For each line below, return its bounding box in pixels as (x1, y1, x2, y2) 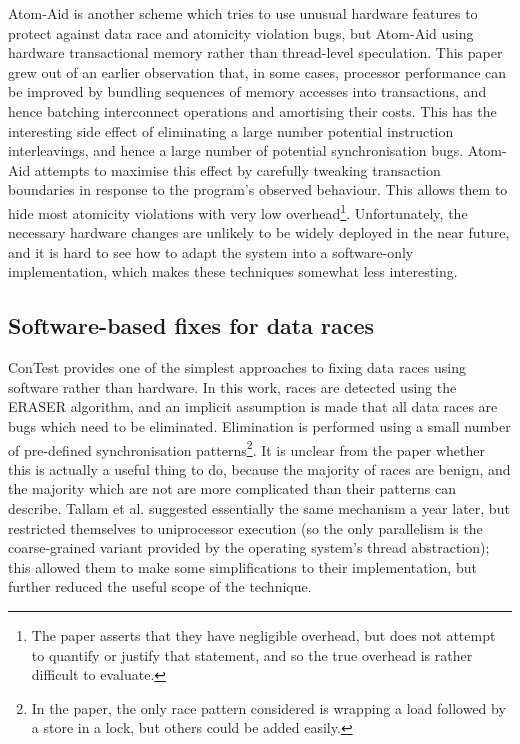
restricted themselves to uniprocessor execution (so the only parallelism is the (8, 517, 483, 538)
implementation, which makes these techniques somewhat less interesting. (8, 261, 458, 282)
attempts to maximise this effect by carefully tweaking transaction (34, 159, 441, 180)
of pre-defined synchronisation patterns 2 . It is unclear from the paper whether (8, 436, 486, 460)
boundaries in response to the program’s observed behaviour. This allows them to (8, 179, 508, 200)
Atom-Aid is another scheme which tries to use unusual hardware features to (8, 3, 478, 23)
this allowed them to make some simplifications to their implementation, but (8, 556, 477, 577)
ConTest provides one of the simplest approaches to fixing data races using (8, 357, 466, 378)
